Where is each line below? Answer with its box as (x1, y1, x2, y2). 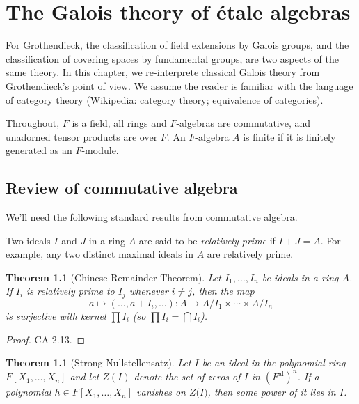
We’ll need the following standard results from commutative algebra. (6, 210, 298, 224)
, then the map (192, 283, 255, 298)
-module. (81, 143, 119, 157)
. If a (297, 369, 319, 384)
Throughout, (6, 116, 60, 130)
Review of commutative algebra (6, 177, 238, 199)
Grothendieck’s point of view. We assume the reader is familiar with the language (6, 78, 353, 93)
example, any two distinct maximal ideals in (6, 247, 194, 261)
